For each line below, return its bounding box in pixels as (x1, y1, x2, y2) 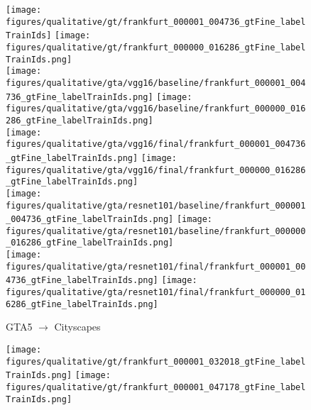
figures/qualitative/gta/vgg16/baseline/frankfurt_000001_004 (6, 77, 306, 88)
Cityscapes (54, 319, 101, 334)
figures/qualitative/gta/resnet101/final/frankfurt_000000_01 (6, 287, 306, 298)
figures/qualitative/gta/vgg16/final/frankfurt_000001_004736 (6, 139, 306, 150)
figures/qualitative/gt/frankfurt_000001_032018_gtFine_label (6, 356, 306, 367)
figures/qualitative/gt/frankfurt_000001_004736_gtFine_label (6, 16, 306, 27)
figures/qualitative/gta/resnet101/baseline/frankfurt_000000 (6, 226, 306, 236)
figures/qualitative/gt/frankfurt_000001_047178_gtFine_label (6, 382, 306, 392)
